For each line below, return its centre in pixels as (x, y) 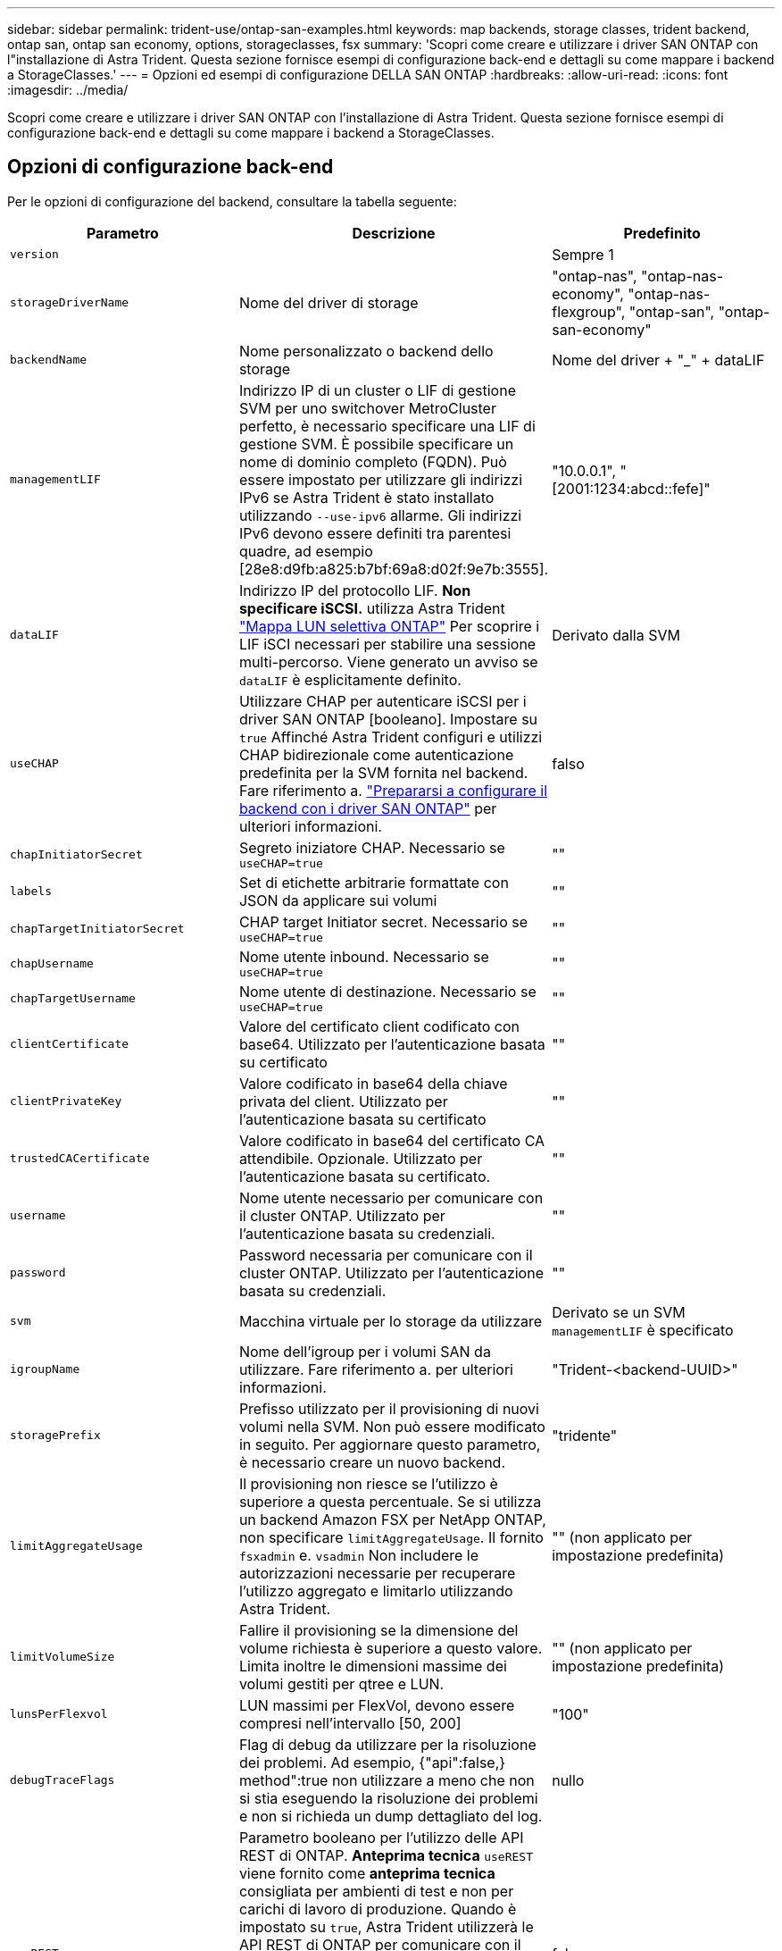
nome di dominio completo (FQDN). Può (373, 461)
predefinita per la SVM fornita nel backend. (383, 772)
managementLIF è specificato (643, 1330)
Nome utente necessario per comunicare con (391, 1197)
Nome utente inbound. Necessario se (364, 956)
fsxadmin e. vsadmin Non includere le (359, 1555)
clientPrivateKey (66, 1101)
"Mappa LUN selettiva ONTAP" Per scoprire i (389, 626)
